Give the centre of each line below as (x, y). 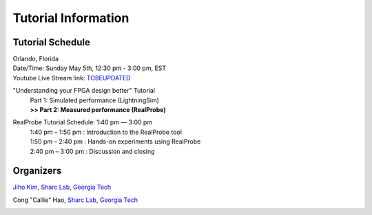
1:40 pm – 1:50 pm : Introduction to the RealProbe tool (106, 132)
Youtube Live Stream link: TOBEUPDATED (72, 78)
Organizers (37, 171)
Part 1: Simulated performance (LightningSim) (95, 100)
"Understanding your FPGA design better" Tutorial (84, 91)
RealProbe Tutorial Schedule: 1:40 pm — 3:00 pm (83, 122)
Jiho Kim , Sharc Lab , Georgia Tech (62, 187)
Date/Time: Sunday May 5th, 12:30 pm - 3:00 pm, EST (90, 68)
